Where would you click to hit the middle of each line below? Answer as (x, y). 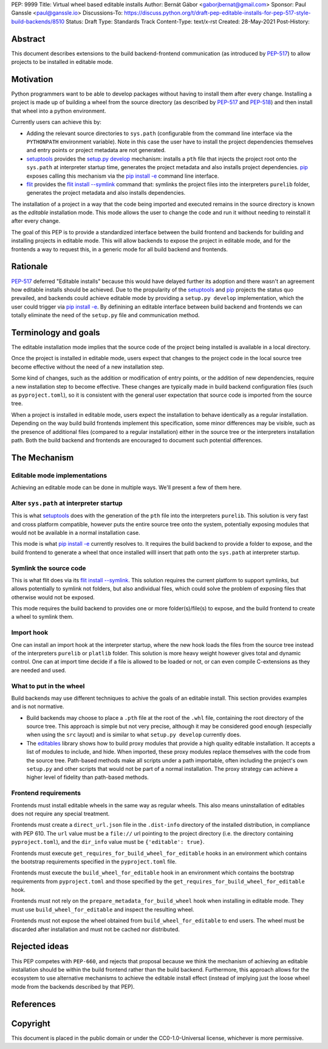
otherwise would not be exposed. (53, 597)
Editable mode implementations (59, 475)
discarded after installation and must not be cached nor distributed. (96, 929)
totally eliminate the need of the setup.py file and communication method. (105, 315)
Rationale (29, 267)
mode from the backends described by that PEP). (73, 986)
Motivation (32, 79)
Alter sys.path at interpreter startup (67, 503)
